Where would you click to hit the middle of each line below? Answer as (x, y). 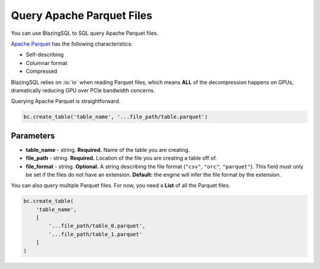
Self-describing (45, 55)
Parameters (33, 136)
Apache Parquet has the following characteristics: (72, 44)
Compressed (41, 72)
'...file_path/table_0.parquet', (97, 226)
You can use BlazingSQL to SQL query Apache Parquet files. (85, 33)
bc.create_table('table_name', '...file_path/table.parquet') (116, 117)
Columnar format (47, 63)
